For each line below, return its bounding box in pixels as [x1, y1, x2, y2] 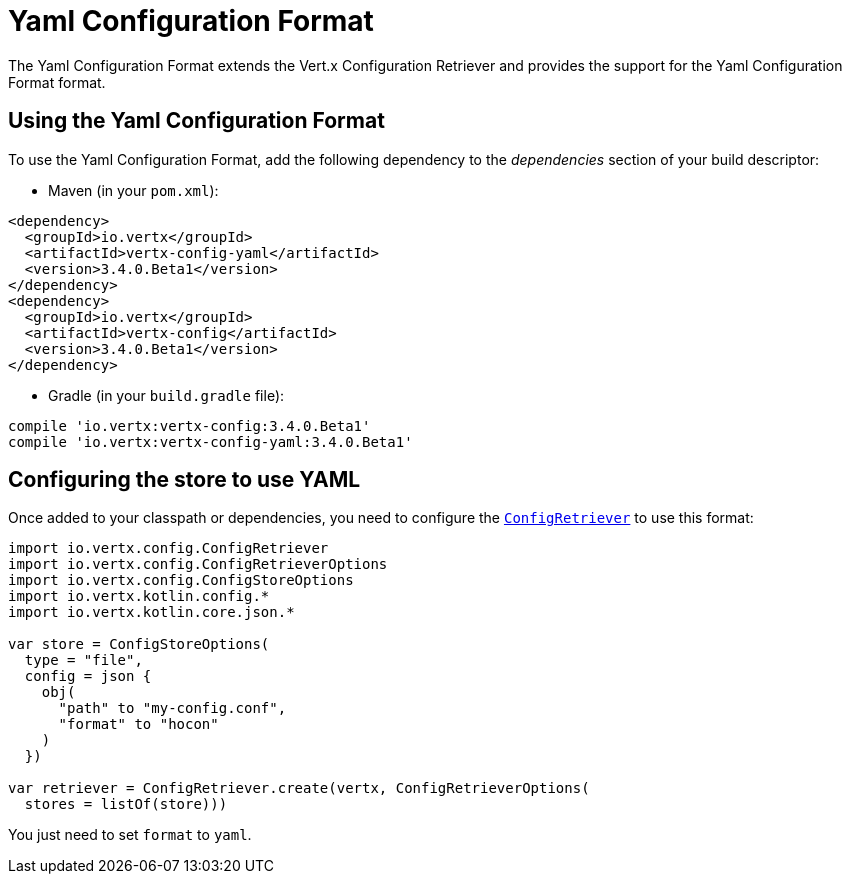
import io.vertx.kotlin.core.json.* [8, 604, 295, 621]
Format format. [8, 73, 106, 91]
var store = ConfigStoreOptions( [8, 636, 270, 653]
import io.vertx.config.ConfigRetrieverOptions [8, 556, 388, 573]
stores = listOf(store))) [24, 796, 228, 813]
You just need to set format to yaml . [8, 826, 252, 844]
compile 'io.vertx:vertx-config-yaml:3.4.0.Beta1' [8, 433, 413, 450]
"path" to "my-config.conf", [58, 700, 287, 717]
